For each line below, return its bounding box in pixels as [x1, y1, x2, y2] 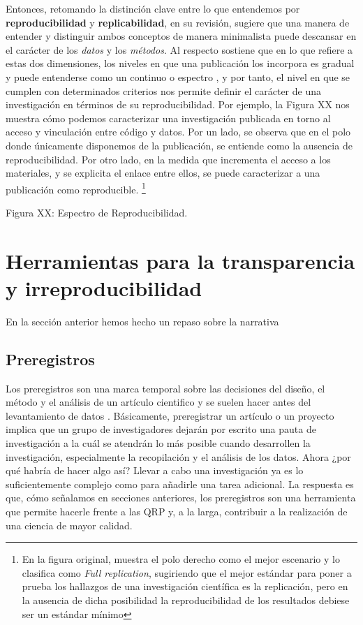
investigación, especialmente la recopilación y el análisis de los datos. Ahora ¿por [6, 449, 351, 464]
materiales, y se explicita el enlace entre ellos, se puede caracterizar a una [6, 166, 320, 180]
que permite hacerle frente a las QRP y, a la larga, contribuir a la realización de [6, 504, 348, 519]
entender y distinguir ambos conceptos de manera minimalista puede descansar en [6, 29, 357, 43]
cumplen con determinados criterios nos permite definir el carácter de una [6, 83, 321, 98]
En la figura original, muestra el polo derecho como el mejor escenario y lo [22, 552, 340, 566]
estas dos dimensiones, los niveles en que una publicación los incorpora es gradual [6, 56, 355, 71]
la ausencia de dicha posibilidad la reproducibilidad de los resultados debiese [22, 592, 350, 607]
